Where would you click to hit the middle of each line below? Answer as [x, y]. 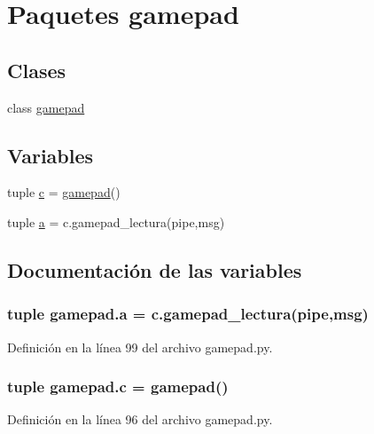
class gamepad [46, 107]
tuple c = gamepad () [64, 192]
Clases [37, 70]
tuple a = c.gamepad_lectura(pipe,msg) [116, 221]
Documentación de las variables [155, 269]
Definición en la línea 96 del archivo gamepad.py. [140, 419]
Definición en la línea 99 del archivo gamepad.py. [140, 347]
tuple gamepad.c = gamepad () [118, 387]
